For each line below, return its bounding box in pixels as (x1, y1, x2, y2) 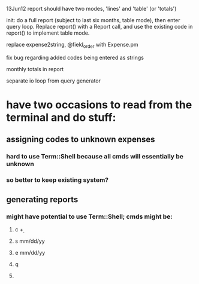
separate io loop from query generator (6, 77, 101, 84)
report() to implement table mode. (6, 29, 90, 36)
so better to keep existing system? (6, 176, 109, 184)
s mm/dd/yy (14, 237, 45, 245)
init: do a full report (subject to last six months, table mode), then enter (6, 17, 180, 23)
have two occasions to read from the (6, 98, 192, 111)
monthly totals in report (6, 65, 64, 72)
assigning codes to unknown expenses (6, 135, 155, 145)
